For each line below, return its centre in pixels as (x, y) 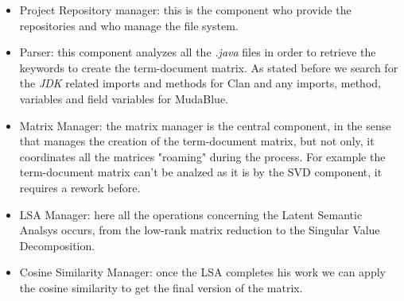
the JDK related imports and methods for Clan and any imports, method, (200, 83)
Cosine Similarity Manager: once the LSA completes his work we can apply (202, 272)
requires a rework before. (80, 187)
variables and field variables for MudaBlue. (124, 98)
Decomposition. (57, 245)
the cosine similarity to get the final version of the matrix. (161, 287)
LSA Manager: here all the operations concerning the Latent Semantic (191, 214)
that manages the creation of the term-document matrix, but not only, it (197, 141)
